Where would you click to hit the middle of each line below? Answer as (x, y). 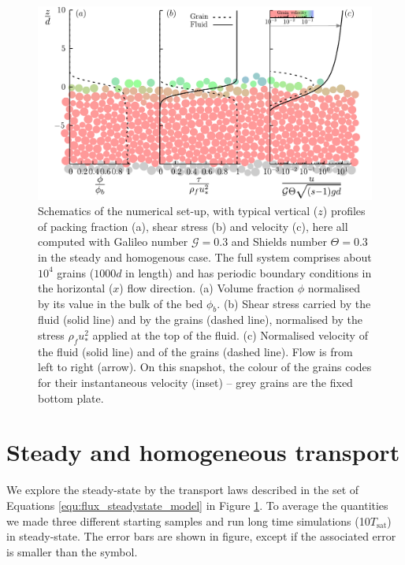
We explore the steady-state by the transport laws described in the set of (183, 490)
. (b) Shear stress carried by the (294, 303)
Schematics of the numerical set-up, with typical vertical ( (178, 211)
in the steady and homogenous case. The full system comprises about (205, 256)
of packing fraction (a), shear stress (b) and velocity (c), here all (193, 226)
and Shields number (279, 242)
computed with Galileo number (113, 242)
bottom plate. (71, 398)
